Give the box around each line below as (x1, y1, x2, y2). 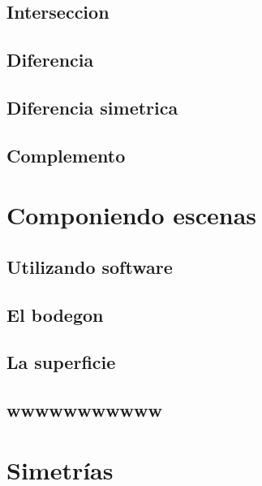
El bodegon (6, 302, 104, 327)
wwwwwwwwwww (6, 397, 162, 423)
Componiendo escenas (6, 198, 257, 232)
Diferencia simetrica (6, 94, 178, 119)
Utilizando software (6, 254, 173, 279)
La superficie (6, 349, 116, 375)
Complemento (6, 142, 126, 167)
